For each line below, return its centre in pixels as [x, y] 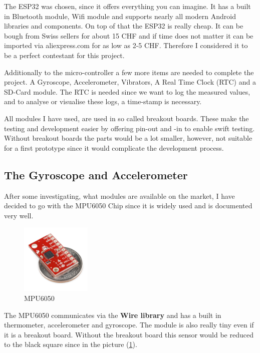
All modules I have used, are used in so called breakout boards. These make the [126, 118]
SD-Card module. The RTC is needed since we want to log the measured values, [127, 91]
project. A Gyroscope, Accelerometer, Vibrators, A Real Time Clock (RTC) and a [130, 82]
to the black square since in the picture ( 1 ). [71, 344]
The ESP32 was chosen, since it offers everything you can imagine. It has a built [127, 6]
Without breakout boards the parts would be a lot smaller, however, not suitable [128, 138]
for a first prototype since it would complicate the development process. [114, 147]
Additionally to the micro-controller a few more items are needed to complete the [129, 72]
